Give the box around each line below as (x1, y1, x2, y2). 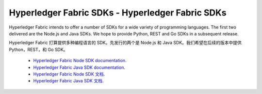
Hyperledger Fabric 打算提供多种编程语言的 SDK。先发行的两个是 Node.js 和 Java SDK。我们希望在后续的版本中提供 (9, 40, 242, 46)
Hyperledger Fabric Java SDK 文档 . (33, 78, 104, 84)
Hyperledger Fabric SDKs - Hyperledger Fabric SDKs (9, 7, 227, 18)
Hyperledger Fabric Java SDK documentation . (33, 64, 126, 70)
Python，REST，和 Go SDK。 (9, 47, 68, 52)
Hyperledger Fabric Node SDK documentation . (33, 58, 127, 63)
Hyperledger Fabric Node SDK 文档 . (33, 71, 105, 77)
